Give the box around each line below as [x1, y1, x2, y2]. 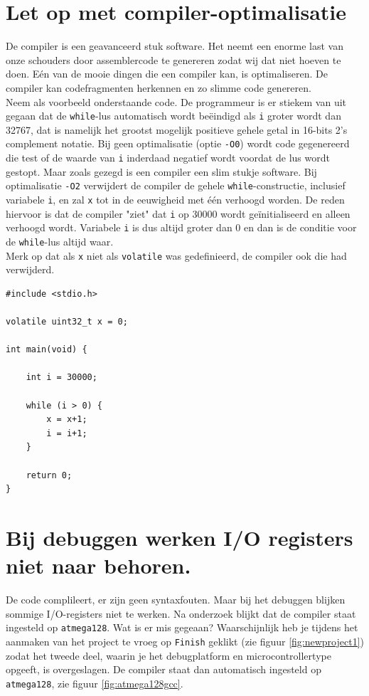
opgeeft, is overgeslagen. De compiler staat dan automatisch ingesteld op [6, 662, 321, 677]
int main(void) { [6, 344, 87, 355]
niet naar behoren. [6, 551, 191, 580]
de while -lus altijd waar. [6, 233, 114, 248]
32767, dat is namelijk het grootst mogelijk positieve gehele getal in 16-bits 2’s [6, 122, 348, 137]
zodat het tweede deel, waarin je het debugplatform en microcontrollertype [6, 648, 331, 663]
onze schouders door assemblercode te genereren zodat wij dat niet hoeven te [6, 52, 341, 67]
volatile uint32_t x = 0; [6, 316, 128, 327]
